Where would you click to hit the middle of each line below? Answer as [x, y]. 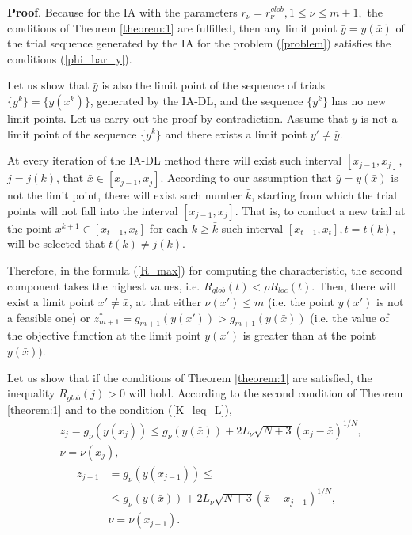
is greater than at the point [309, 335]
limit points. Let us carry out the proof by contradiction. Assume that [178, 118]
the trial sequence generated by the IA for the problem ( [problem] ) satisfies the [199, 43]
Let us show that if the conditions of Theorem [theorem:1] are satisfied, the [190, 377]
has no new [359, 100]
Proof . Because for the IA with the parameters [122, 12]
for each [169, 228]
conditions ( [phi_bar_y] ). [70, 58]
